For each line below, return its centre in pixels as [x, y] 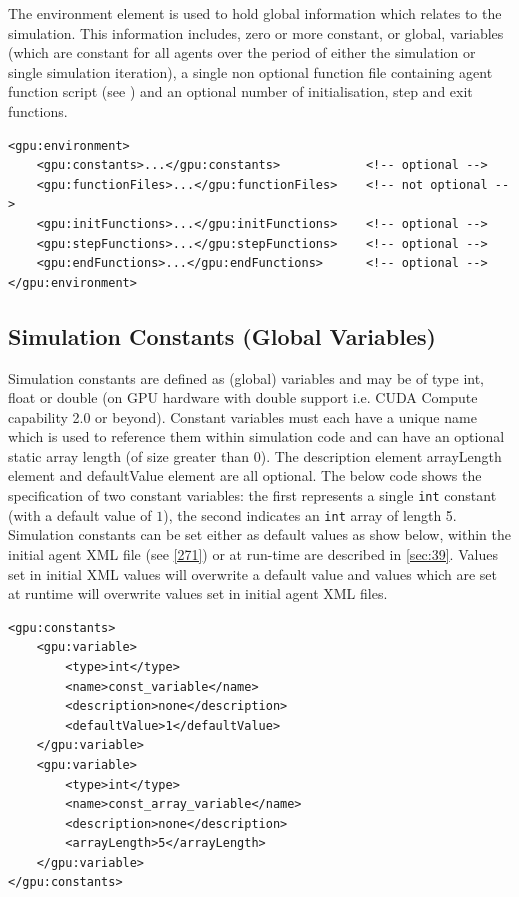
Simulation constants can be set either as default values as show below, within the [259, 534]
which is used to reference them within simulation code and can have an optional [256, 436]
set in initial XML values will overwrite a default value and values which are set [253, 573]
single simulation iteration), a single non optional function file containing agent [250, 71]
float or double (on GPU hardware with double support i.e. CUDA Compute [243, 397]
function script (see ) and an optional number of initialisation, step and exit [240, 91]
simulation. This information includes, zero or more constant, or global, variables [256, 32]
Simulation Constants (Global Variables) [222, 335]
